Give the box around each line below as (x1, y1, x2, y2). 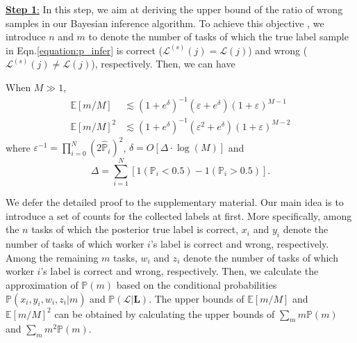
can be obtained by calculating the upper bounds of (54, 306, 275, 321)
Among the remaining (6, 250, 99, 264)
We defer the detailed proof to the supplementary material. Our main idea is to (6, 195, 344, 209)
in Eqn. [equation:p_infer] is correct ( (6, 42, 163, 57)
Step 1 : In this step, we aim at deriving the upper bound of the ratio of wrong (6, 2, 343, 16)
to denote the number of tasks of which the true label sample (88, 29, 349, 44)
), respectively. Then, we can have (91, 56, 235, 71)
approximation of (6, 278, 78, 292)
